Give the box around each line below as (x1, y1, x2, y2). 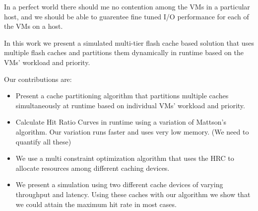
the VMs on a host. (4, 21, 63, 31)
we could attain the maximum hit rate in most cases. (15, 199, 177, 209)
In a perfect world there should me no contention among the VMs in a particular (4, 1, 250, 11)
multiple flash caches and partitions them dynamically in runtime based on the (4, 47, 244, 58)
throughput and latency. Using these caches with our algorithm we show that (15, 189, 251, 199)
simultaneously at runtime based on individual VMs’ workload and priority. (15, 100, 245, 110)
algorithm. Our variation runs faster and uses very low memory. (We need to (15, 126, 249, 137)
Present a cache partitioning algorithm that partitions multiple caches (15, 90, 229, 101)
